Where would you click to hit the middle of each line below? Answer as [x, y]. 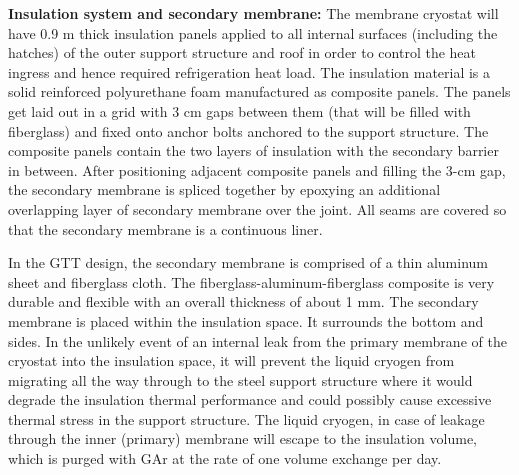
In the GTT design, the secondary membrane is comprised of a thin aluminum [248, 262]
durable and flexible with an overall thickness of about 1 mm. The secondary [243, 301]
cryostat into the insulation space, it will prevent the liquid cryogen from [231, 360]
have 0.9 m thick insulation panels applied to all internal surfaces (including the [253, 32]
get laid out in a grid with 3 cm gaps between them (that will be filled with [239, 110]
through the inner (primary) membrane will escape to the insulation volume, [242, 438]
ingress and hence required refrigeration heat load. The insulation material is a [249, 71]
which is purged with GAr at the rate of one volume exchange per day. [225, 458]
